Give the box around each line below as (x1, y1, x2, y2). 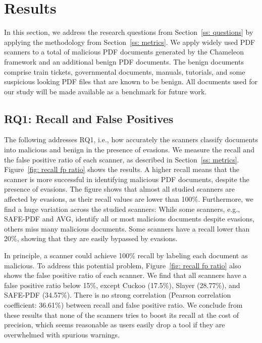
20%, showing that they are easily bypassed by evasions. (4, 233, 178, 244)
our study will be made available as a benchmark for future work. (4, 86, 207, 96)
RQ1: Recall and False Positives (4, 110, 174, 126)
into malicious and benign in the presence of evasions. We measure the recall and (4, 144, 254, 155)
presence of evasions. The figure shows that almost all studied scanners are (4, 184, 235, 194)
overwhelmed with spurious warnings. (4, 329, 120, 339)
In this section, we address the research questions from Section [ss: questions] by (4, 27, 253, 37)
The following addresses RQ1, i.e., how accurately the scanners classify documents (4, 134, 258, 145)
